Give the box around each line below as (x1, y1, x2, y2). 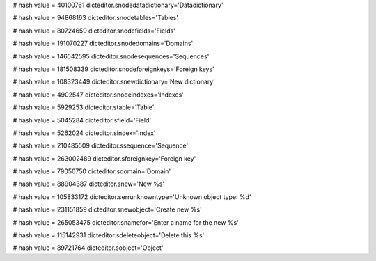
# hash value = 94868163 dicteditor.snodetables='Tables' (13, 14, 179, 22)
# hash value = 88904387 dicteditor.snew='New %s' (13, 180, 165, 188)
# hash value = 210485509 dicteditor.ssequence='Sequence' (13, 141, 189, 150)
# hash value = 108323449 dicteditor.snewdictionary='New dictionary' (13, 77, 216, 86)
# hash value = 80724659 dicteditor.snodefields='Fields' (13, 26, 175, 35)
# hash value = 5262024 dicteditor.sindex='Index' (13, 129, 156, 137)
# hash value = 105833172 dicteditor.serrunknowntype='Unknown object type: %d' (13, 192, 251, 201)
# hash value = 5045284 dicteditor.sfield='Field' (13, 116, 152, 125)
